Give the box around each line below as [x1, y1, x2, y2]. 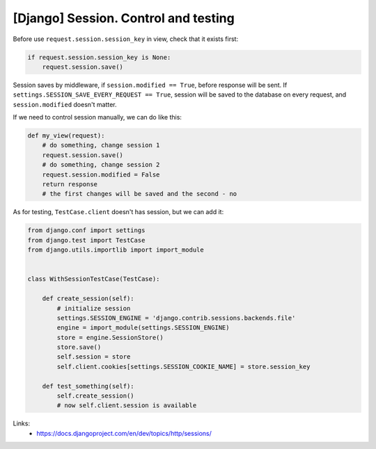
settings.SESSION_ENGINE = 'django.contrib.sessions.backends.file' [56, 313, 296, 322]
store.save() [56, 343, 102, 351]
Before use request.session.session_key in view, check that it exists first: [13, 35, 239, 43]
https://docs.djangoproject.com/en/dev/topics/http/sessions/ [36, 429, 212, 437]
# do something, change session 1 [42, 141, 160, 149]
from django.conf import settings [27, 227, 146, 234]
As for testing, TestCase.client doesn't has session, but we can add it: [13, 208, 224, 216]
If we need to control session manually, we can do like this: [13, 113, 182, 122]
